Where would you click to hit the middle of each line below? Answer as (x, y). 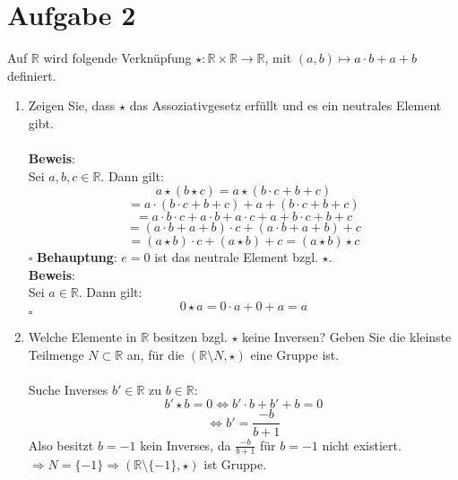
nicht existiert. (362, 445)
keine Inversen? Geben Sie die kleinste (347, 337)
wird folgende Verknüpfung (117, 58)
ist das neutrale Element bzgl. (236, 257)
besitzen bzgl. (190, 337)
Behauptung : (77, 257)
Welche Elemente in (82, 337)
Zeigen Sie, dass (72, 105)
